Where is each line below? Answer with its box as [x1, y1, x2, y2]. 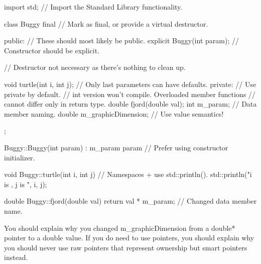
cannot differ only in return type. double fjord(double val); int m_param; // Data [4, 99, 257, 109]
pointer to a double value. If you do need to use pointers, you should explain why [4, 232, 254, 243]
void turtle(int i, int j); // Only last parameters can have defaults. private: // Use [4, 78, 256, 89]
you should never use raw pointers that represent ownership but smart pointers [4, 242, 247, 252]
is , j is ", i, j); [4, 179, 47, 189]
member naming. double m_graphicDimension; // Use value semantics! [4, 108, 224, 119]
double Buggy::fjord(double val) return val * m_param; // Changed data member [4, 196, 257, 206]
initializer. [4, 152, 35, 162]
